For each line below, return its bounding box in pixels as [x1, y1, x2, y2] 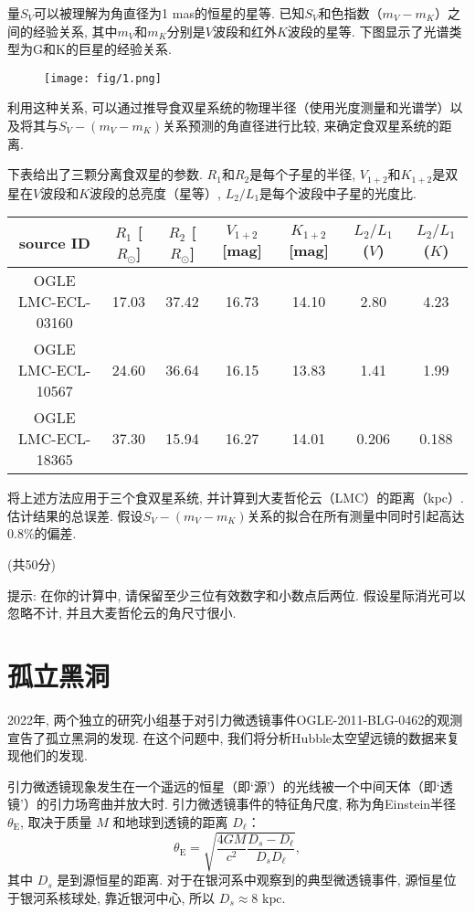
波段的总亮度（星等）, [90, 183, 221, 202]
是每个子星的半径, [249, 165, 356, 184]
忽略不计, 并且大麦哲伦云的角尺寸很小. [7, 603, 237, 622]
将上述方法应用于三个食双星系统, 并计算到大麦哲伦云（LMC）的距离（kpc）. [7, 488, 464, 507]
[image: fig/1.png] [44, 71, 162, 85]
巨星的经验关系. [78, 39, 172, 58]
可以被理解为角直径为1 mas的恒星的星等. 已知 [34, 4, 305, 22]
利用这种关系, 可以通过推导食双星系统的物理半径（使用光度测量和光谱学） [7, 98, 450, 117]
